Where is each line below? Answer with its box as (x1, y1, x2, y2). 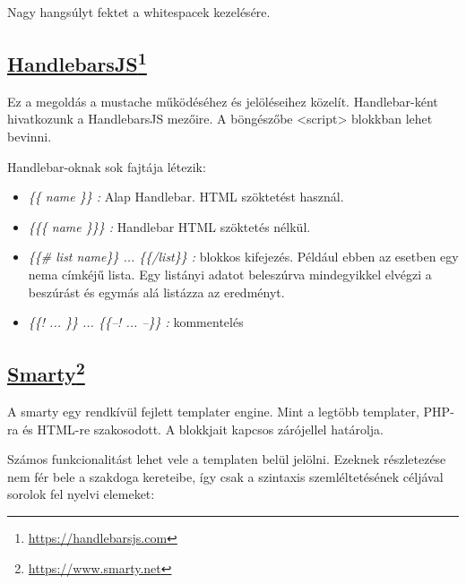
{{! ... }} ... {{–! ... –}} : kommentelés (28, 313, 244, 331)
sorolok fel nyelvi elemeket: (7, 485, 155, 503)
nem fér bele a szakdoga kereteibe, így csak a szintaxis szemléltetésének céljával (7, 467, 444, 485)
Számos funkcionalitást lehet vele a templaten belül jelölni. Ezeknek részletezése (7, 450, 446, 468)
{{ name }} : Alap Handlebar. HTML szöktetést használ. (28, 187, 344, 206)
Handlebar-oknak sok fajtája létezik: (7, 157, 206, 176)
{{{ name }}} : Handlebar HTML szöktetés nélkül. (28, 217, 311, 236)
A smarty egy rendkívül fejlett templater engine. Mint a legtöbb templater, (7, 401, 419, 420)
